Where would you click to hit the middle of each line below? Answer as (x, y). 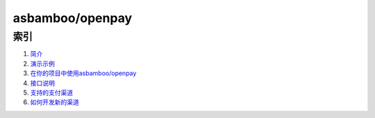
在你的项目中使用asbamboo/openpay (83, 73)
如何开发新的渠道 (55, 102)
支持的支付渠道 (51, 92)
